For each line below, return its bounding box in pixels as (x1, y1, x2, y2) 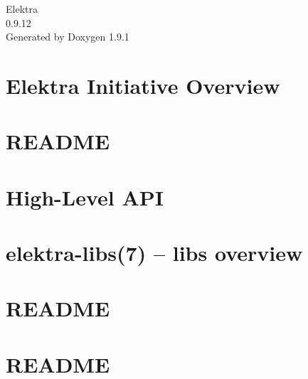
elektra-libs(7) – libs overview (6, 238, 303, 267)
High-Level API (6, 182, 164, 211)
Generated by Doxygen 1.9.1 (6, 29, 129, 44)
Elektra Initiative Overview (6, 70, 280, 100)
